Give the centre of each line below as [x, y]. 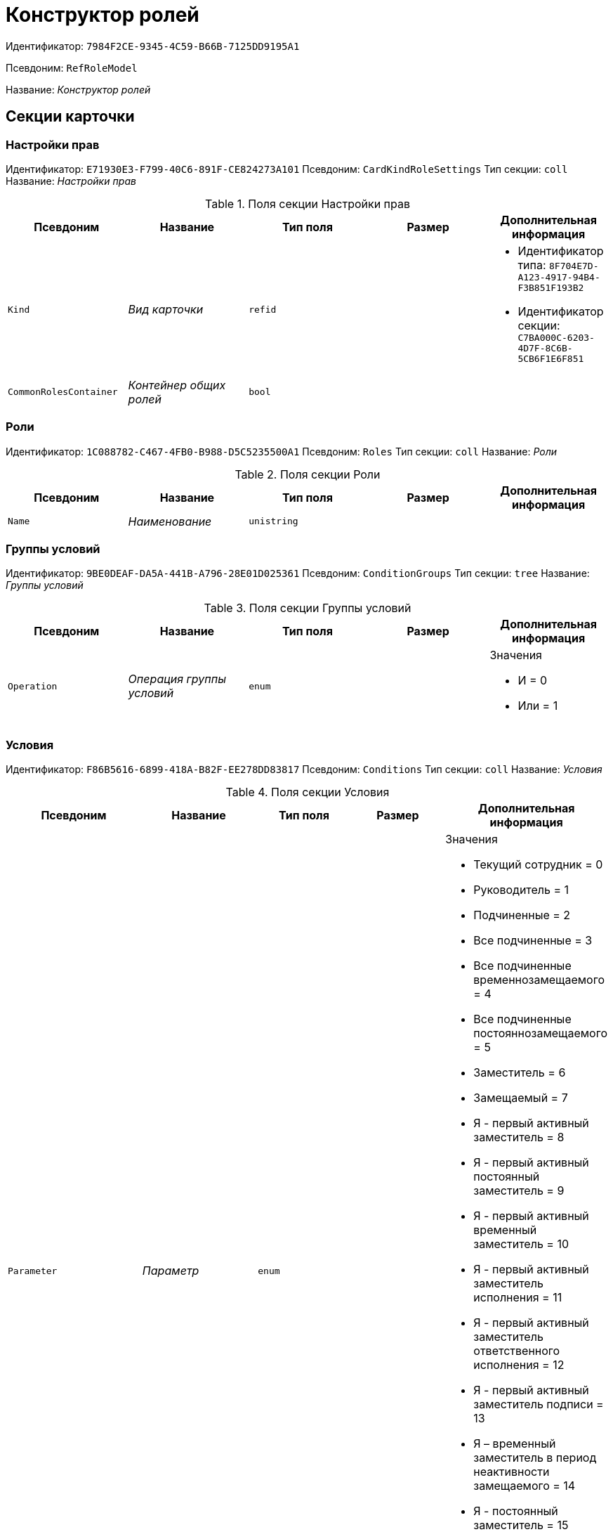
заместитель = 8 [519, 1137]
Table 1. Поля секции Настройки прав [307, 203]
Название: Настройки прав [71, 181]
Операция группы [177, 679]
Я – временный [515, 1444]
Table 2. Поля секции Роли [308, 474]
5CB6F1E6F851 [551, 358]
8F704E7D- [574, 266]
